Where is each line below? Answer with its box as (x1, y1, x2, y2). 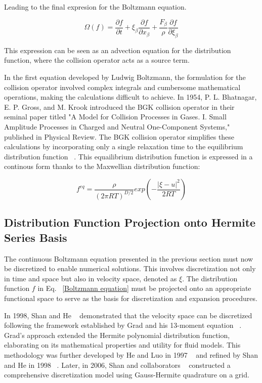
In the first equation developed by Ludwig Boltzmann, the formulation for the (4, 72, 246, 82)
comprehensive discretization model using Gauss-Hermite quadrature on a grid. (4, 369, 249, 380)
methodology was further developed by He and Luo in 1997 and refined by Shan (4, 349, 258, 360)
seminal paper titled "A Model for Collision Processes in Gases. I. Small (4, 111, 227, 122)
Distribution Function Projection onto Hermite (4, 215, 256, 230)
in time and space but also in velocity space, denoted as (4, 273, 177, 283)
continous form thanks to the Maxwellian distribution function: (4, 161, 200, 172)
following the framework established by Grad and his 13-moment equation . (4, 320, 242, 330)
